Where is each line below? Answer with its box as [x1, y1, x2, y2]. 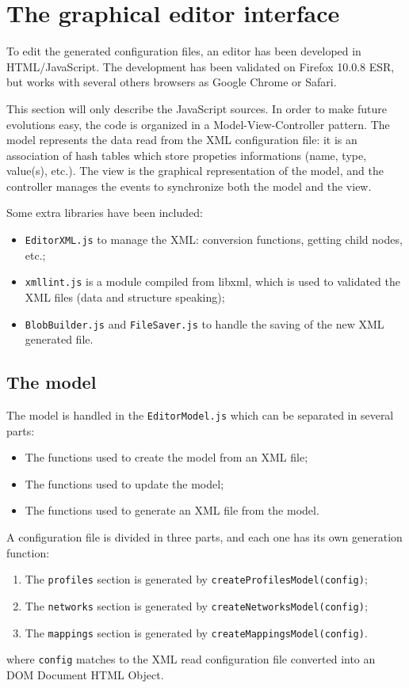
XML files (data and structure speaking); [25, 288, 225, 305]
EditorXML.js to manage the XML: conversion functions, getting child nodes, [25, 231, 403, 248]
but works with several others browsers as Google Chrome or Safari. [6, 74, 337, 90]
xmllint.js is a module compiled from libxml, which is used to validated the [25, 273, 400, 290]
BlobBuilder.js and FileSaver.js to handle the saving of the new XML [25, 315, 384, 332]
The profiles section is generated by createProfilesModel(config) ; [25, 571, 368, 587]
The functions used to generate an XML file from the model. [25, 502, 319, 519]
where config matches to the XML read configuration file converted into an [6, 651, 376, 667]
